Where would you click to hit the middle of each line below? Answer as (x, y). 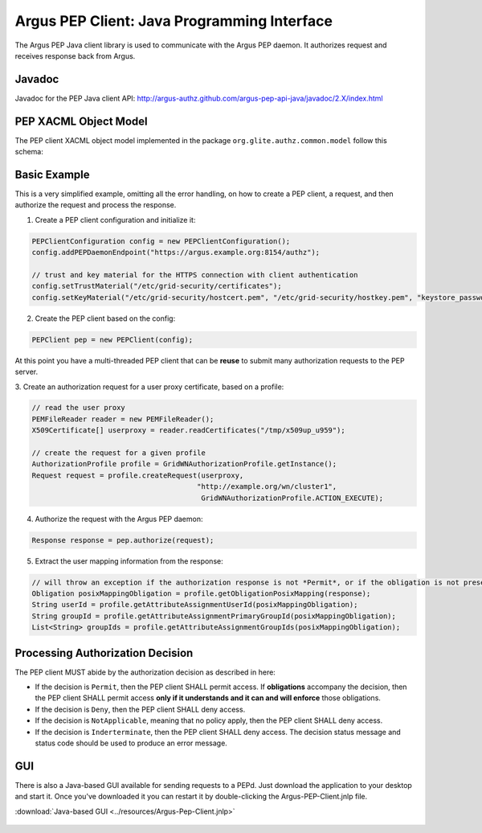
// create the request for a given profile (119, 453)
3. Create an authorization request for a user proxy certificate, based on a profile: (149, 387)
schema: (29, 152)
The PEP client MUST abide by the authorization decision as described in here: (145, 672)
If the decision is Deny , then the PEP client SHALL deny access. (140, 709)
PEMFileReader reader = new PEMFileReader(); (123, 419)
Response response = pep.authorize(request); (123, 540)
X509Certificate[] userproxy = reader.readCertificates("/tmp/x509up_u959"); (188, 431)
